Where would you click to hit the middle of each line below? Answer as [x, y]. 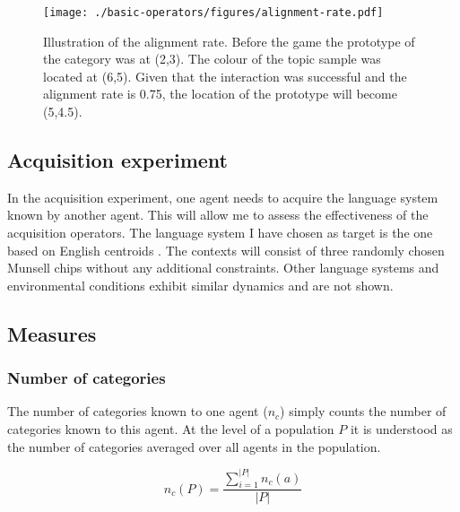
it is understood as [401, 428]
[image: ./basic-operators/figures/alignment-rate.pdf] [213, 13]
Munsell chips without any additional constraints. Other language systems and [223, 268]
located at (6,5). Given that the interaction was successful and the [225, 76]
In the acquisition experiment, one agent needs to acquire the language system [223, 197]
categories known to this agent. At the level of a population [171, 428]
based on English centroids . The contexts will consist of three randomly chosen [226, 250]
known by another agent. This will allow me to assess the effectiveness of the [218, 215]
